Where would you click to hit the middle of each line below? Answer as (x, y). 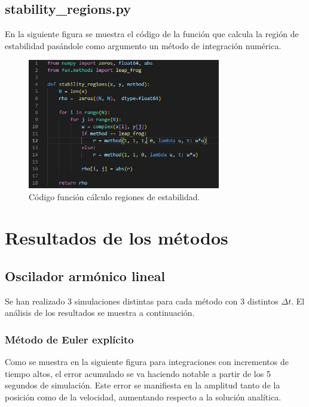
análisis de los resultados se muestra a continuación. (100, 313)
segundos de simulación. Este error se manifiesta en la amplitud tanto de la (143, 385)
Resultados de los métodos (117, 238)
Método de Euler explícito (69, 339)
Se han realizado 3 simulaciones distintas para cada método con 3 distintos (142, 301)
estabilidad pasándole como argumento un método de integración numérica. (143, 45)
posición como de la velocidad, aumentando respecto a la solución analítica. (143, 397)
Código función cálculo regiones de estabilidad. (114, 196)
